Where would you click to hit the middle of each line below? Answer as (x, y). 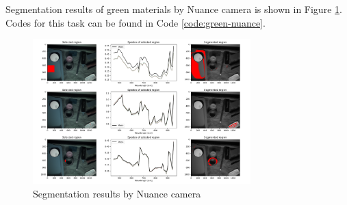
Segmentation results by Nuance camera (117, 193)
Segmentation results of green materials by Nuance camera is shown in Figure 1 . (174, 9)
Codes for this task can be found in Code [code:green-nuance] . (136, 22)
